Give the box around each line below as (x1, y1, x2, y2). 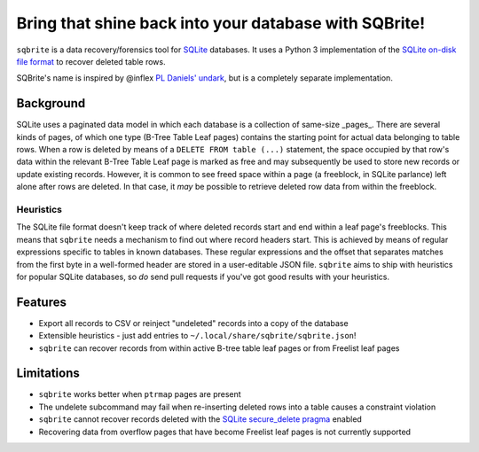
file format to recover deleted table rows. (16, 56, 166, 66)
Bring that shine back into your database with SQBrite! (16, 13, 426, 33)
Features (16, 294, 67, 309)
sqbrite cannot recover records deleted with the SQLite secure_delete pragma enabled (38, 414, 363, 425)
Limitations (16, 366, 80, 381)
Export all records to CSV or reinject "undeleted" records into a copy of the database (38, 317, 349, 328)
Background (16, 96, 86, 111)
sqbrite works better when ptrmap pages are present (38, 389, 241, 400)
